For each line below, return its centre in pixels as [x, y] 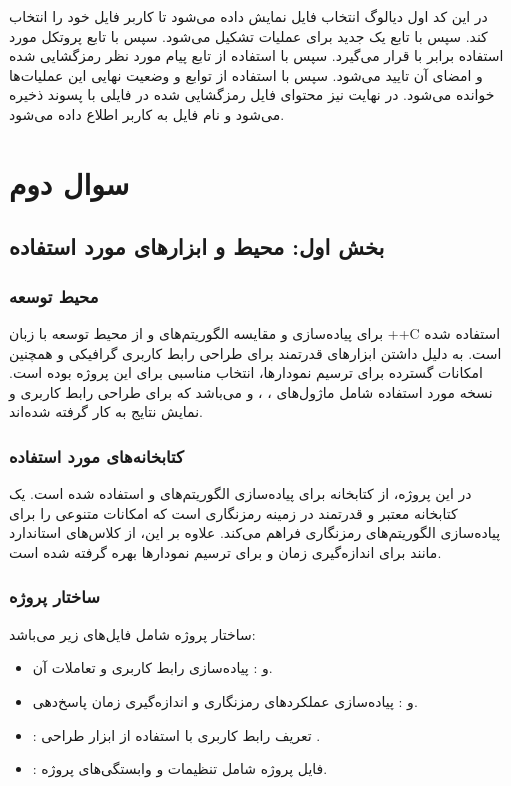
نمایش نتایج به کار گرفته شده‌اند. [106, 411]
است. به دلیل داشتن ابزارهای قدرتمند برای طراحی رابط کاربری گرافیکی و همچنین [255, 352]
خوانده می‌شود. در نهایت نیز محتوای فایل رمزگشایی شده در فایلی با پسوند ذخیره [252, 94]
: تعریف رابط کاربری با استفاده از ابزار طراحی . [176, 734]
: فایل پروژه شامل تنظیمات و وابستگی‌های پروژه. [180, 768]
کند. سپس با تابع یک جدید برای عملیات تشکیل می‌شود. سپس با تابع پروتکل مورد [248, 35]
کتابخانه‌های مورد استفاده [96, 455]
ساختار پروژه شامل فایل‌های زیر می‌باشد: [132, 633]
